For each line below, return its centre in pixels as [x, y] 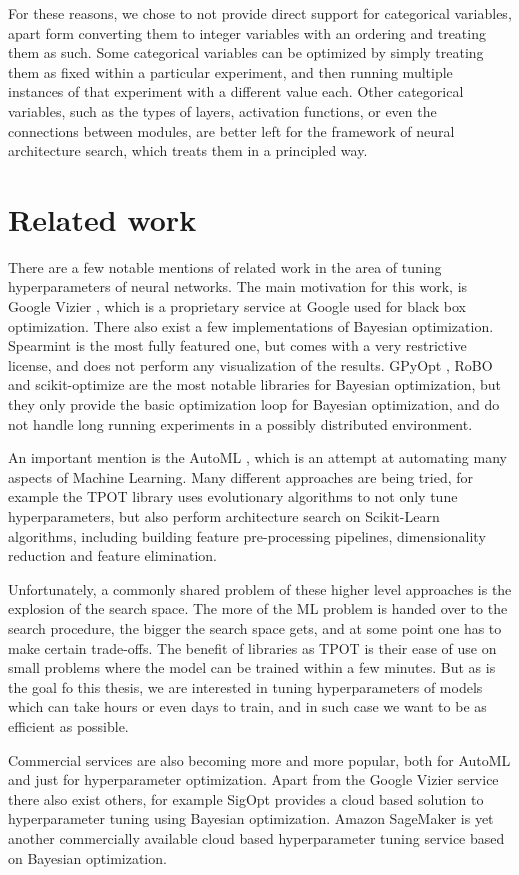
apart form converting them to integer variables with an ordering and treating [247, 32]
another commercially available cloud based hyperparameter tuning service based [256, 837]
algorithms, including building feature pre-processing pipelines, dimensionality [247, 535]
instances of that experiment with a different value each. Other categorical [236, 91]
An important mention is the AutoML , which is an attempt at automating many [257, 457]
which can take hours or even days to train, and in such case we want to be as [247, 706]
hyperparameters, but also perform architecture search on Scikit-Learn [224, 516]
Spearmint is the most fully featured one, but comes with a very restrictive [237, 345]
